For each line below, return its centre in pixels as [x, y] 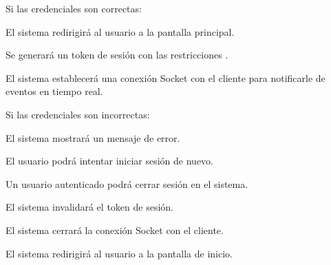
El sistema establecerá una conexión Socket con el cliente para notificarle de [165, 77]
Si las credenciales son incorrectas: [78, 114]
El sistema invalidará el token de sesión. [89, 207]
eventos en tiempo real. [54, 91]
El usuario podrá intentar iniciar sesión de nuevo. [110, 161]
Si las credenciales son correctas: [74, 8]
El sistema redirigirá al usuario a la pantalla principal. [120, 31]
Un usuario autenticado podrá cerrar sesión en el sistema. [127, 183]
